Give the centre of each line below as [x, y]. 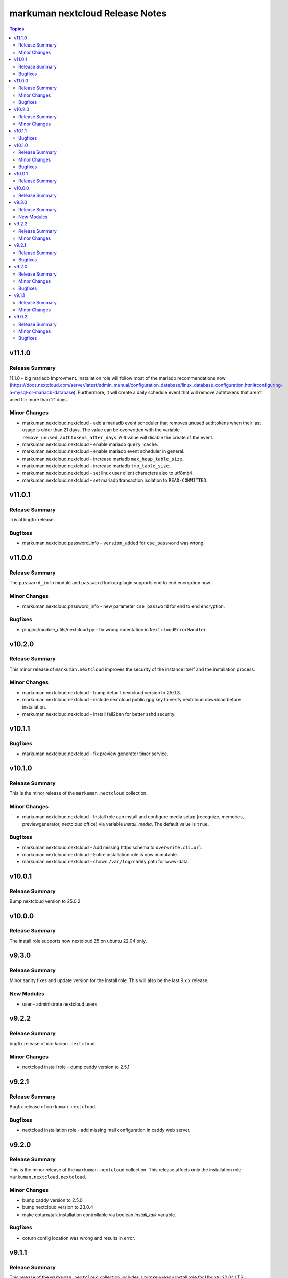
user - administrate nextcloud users [60, 1004]
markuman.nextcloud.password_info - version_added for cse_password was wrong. [114, 543]
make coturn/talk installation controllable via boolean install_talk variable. [99, 1215]
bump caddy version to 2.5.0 [52, 1200]
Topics [17, 29]
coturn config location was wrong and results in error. [79, 1238]
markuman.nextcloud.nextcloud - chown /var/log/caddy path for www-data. [106, 861]
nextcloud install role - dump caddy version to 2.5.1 [76, 1067]
